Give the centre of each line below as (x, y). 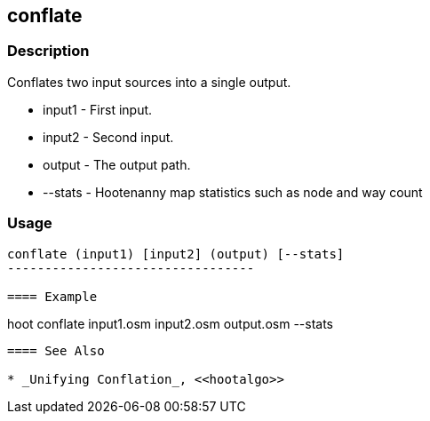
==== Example (52, 296)
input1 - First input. (98, 109)
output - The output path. (117, 164)
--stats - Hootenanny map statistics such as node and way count (233, 192)
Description (48, 51)
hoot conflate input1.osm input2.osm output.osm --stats (170, 323)
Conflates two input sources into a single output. (149, 82)
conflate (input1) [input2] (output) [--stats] (176, 254)
